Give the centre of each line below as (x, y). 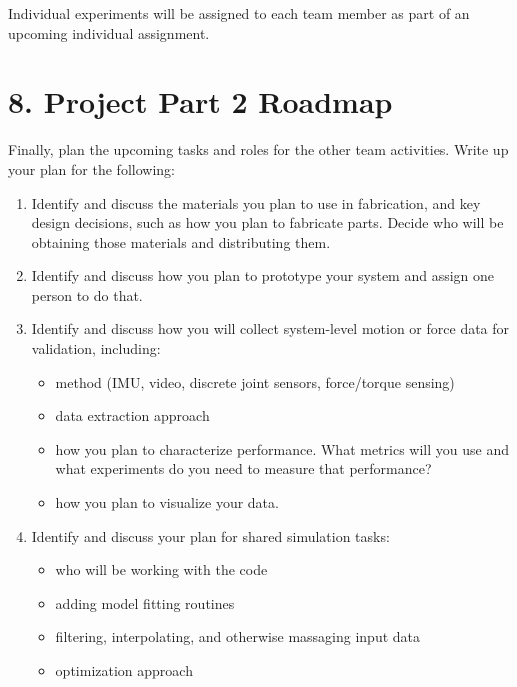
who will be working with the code (161, 569)
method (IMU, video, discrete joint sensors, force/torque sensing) (255, 381)
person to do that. (87, 294)
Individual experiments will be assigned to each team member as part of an (239, 13)
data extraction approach (132, 415)
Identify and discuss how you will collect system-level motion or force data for (270, 328)
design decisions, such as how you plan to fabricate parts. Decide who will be (267, 222)
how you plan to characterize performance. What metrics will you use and (282, 448)
